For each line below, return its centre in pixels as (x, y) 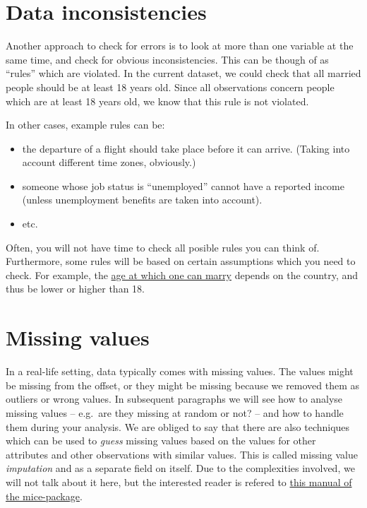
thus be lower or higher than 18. (75, 289)
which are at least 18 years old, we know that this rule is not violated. (157, 101)
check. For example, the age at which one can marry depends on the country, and (182, 274)
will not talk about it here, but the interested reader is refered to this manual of (179, 482)
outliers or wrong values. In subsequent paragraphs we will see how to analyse (174, 399)
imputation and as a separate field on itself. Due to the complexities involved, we (180, 468)
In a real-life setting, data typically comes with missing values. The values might (180, 371)
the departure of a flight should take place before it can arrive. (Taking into (186, 148)
